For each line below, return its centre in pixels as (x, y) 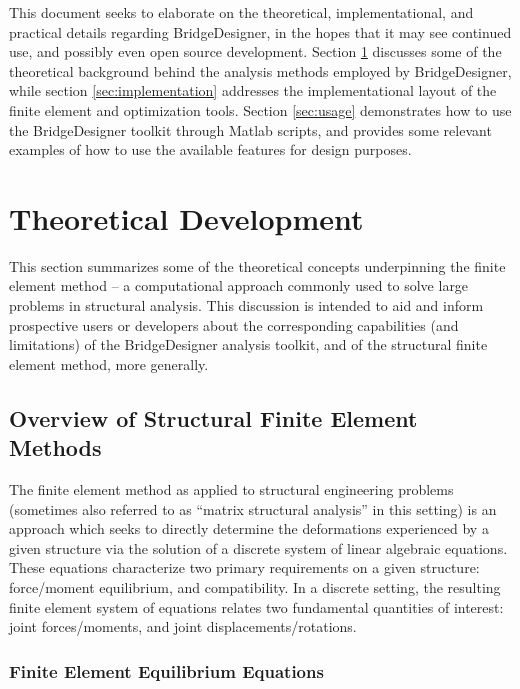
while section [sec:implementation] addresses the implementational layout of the (253, 90)
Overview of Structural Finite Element (213, 417)
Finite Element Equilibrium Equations (166, 670)
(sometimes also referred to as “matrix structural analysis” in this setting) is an (253, 508)
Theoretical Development (186, 217)
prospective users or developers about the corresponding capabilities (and (234, 324)
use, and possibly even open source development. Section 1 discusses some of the (255, 51)
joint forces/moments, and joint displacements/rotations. (183, 626)
